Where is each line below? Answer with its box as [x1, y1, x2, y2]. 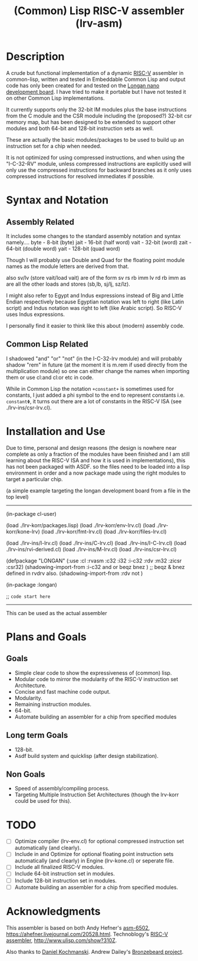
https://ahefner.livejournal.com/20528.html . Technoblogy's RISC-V [6, 930, 169, 937]
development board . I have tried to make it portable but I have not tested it [6, 88, 186, 95]
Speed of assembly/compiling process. [14, 785, 110, 792]
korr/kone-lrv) [6, 528, 40, 535]
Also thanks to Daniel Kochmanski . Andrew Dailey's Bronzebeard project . [6, 948, 184, 955]
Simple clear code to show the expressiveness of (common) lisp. [14, 669, 172, 676]
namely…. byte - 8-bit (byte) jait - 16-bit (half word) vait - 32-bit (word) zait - [6, 238, 192, 246]
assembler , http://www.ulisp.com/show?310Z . [6, 937, 117, 944]
